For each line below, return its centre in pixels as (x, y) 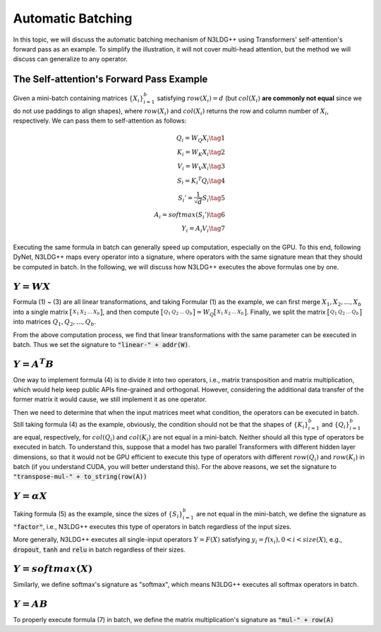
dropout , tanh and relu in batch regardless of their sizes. (99, 549)
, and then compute (131, 312)
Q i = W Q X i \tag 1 (201, 139)
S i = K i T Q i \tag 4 (201, 181)
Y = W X (32, 286)
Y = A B (31, 604)
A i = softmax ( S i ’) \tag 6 (190, 215)
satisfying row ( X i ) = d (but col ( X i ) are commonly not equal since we (260, 99)
